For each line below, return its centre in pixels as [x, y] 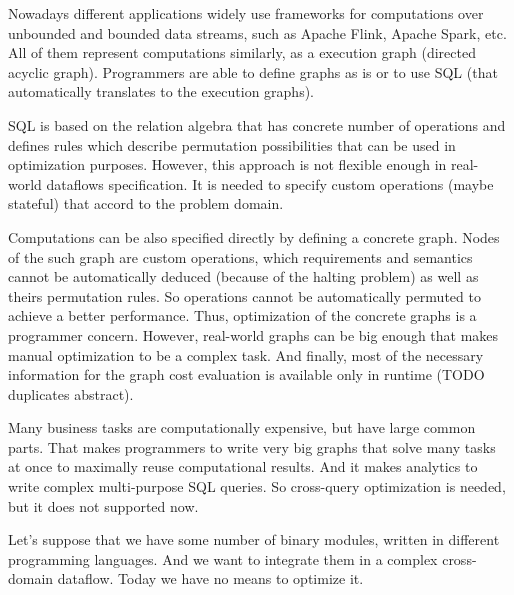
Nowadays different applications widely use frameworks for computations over [246, 13]
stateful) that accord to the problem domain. [146, 203]
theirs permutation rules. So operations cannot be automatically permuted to [244, 295]
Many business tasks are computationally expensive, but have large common [242, 427]
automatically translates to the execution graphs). [161, 91]
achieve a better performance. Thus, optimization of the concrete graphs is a [242, 315]
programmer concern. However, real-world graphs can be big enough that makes [253, 334]
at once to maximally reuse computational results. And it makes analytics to [243, 466]
